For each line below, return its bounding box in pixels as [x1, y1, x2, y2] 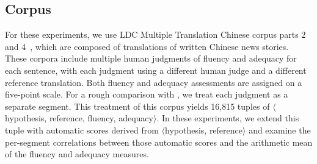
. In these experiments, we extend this [156, 112, 299, 124]
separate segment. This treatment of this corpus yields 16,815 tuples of [5, 99, 270, 112]
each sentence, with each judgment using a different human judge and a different [5, 63, 307, 76]
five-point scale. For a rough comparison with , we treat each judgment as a [5, 88, 288, 101]
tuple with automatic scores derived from [5, 123, 159, 136]
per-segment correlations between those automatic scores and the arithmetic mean [5, 135, 313, 148]
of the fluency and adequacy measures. [5, 148, 149, 160]
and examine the [249, 123, 311, 136]
